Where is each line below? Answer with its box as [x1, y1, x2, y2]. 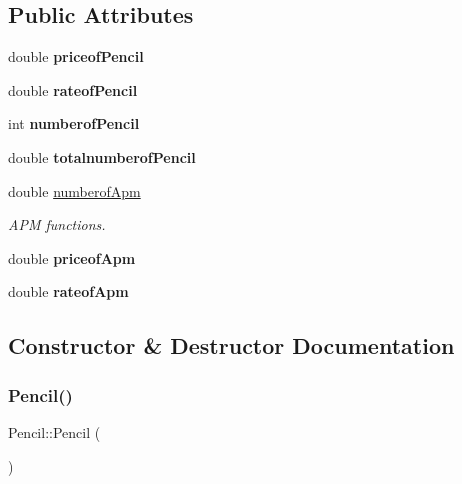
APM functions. [8, 214, 106, 235]
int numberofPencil [8, 113, 140, 134]
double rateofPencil [8, 79, 138, 100]
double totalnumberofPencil [8, 146, 196, 167]
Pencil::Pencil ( [8, 421, 101, 442]
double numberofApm [8, 180, 141, 201]
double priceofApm [8, 247, 136, 268]
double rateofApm [8, 281, 129, 302]
